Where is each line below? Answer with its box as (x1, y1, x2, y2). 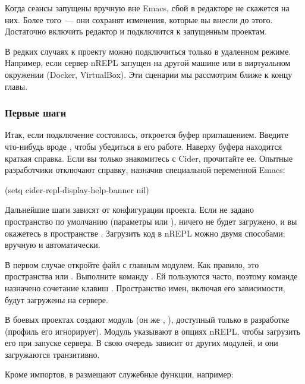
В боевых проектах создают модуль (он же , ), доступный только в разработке (5, 313, 290, 326)
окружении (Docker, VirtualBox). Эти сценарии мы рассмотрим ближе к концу (5, 68, 293, 80)
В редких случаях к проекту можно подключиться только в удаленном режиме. (5, 45, 291, 57)
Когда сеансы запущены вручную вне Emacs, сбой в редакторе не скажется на (5, 2, 290, 14)
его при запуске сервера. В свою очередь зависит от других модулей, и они (5, 336, 278, 349)
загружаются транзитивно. (5, 348, 100, 360)
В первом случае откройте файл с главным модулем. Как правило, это (5, 258, 259, 270)
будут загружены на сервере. (5, 293, 108, 306)
